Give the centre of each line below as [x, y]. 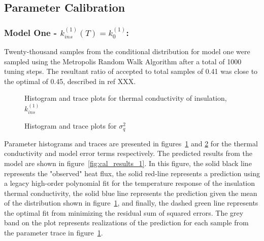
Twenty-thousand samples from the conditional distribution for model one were [127, 51]
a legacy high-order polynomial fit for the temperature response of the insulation [130, 183]
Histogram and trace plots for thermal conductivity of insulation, [126, 98]
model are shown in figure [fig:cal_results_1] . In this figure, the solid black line [128, 163]
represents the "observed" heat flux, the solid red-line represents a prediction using [132, 173]
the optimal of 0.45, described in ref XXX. [70, 81]
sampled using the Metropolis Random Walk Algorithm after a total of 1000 [123, 61]
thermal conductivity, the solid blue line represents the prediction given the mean [131, 193]
